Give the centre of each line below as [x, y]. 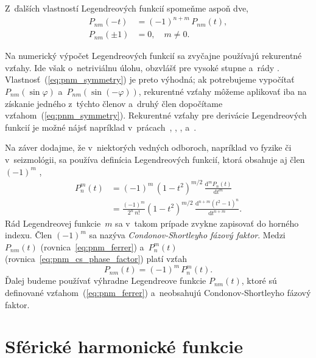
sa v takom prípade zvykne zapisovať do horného [207, 223]
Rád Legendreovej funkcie [53, 223]
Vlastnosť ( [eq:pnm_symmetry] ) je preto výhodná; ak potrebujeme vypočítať [150, 79]
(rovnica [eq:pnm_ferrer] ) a [92, 246]
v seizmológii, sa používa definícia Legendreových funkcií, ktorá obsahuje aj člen [155, 159]
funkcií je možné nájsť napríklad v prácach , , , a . [101, 127]
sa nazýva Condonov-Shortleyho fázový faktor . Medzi [187, 235]
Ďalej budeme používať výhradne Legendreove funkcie [106, 281]
